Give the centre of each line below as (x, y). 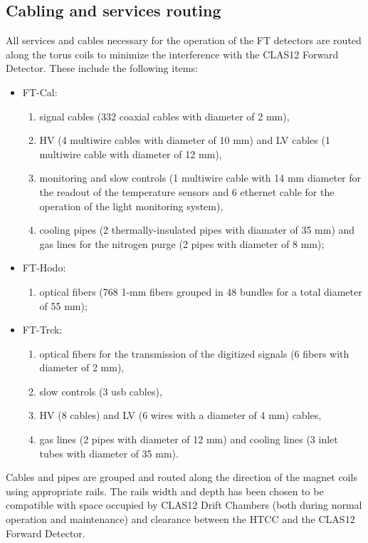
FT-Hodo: (44, 268)
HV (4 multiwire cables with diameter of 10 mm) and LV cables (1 (185, 140)
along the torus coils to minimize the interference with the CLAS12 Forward (172, 54)
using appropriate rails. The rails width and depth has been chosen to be (165, 491)
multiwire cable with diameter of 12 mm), (131, 154)
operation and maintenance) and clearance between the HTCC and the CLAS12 (180, 519)
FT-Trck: (42, 330)
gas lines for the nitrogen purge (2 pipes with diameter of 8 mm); (182, 243)
